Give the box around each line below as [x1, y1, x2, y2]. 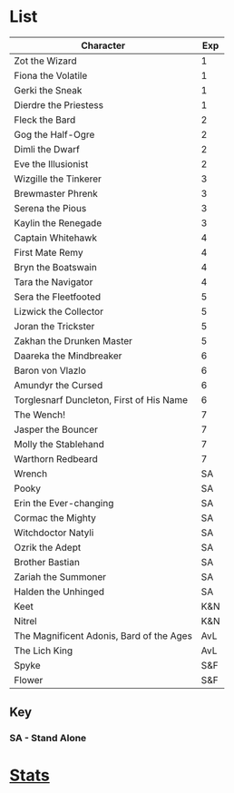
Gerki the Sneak [14, 83, 83, 96]
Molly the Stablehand [14, 437, 104, 450]
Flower [14, 673, 44, 686]
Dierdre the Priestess [14, 98, 104, 111]
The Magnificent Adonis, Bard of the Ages [14, 629, 193, 641]
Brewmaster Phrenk [14, 187, 98, 200]
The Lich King [14, 644, 73, 657]
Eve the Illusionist [14, 157, 89, 170]
